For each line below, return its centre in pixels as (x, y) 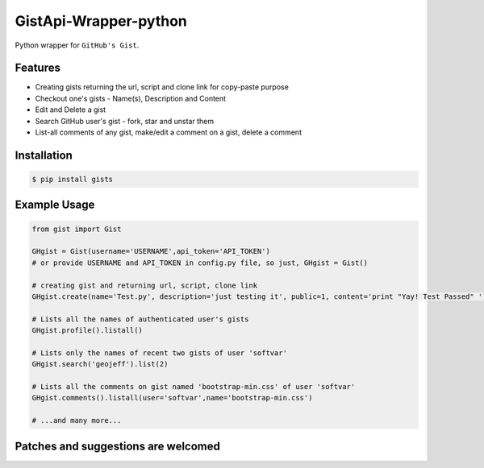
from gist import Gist (77, 229)
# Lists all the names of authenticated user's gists (140, 319)
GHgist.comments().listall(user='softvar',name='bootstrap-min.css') (172, 398)
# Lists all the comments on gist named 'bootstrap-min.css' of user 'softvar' (194, 387)
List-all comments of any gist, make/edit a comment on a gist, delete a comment (169, 132)
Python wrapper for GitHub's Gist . (77, 45)
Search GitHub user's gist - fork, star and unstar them (124, 121)
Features (38, 68)
